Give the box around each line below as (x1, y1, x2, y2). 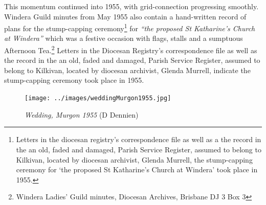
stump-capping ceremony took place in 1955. (4, 75, 144, 85)
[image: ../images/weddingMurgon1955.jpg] (25, 95, 171, 102)
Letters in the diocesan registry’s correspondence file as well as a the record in (16, 134, 261, 145)
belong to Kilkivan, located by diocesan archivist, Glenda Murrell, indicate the (4, 64, 251, 75)
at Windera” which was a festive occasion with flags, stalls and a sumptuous (4, 33, 243, 43)
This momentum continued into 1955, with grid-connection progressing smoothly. (4, 1, 259, 11)
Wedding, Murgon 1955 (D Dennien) (25, 109, 139, 120)
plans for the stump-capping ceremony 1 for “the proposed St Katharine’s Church (4, 21, 255, 33)
